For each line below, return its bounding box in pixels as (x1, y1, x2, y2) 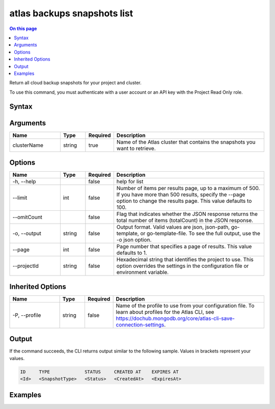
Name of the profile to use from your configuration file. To (116, 302, 255, 309)
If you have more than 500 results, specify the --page (116, 191, 245, 198)
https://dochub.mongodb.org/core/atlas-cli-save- (116, 315, 235, 322)
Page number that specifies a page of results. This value (116, 243, 252, 250)
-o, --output (12, 230, 42, 237)
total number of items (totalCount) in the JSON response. (116, 217, 254, 224)
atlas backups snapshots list (9, 8, 133, 19)
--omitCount (12, 214, 43, 221)
